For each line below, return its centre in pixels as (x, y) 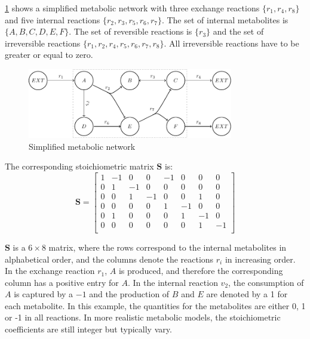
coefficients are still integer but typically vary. (88, 329)
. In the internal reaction (173, 282)
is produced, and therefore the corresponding (201, 271)
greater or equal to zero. (49, 55)
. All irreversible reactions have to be (231, 43)
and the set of (238, 31)
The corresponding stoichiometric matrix (79, 166)
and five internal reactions (53, 19)
